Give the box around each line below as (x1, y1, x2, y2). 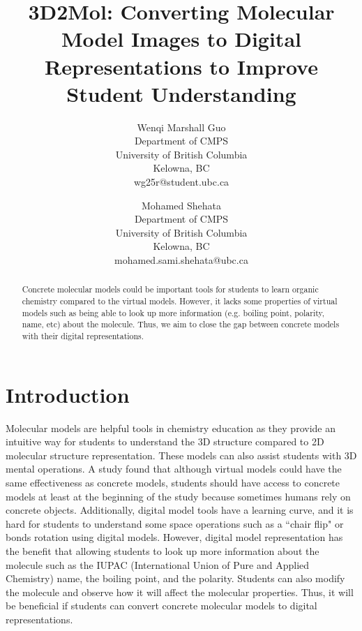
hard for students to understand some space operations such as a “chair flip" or (6, 516, 344, 530)
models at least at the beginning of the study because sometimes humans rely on (6, 489, 351, 503)
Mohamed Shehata (142, 198, 221, 212)
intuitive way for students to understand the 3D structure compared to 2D (6, 434, 324, 449)
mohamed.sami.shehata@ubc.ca (114, 253, 248, 267)
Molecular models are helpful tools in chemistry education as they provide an (6, 420, 335, 435)
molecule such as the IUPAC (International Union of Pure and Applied (6, 557, 310, 572)
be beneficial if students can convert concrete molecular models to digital (6, 598, 317, 613)
